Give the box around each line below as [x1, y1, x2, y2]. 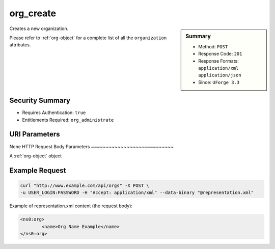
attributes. [9, 42, 31, 48]
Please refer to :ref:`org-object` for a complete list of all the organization [9, 35, 167, 41]
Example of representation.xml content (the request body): [9, 203, 132, 209]
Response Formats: [198, 58, 239, 64]
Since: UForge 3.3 [198, 79, 240, 85]
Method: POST [198, 43, 228, 49]
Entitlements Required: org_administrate [22, 117, 114, 123]
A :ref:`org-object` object [9, 153, 62, 159]
